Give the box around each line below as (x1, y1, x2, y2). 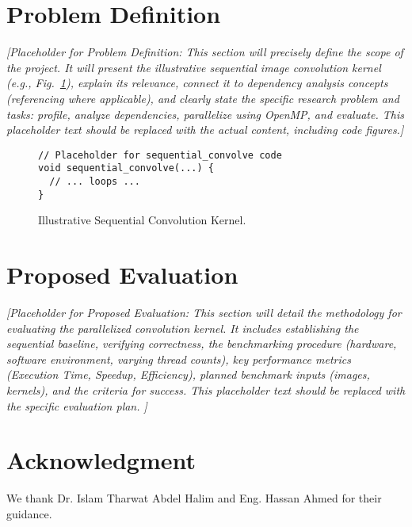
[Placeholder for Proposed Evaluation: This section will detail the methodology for (6, 304, 402, 321)
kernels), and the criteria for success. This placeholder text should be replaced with (6, 382, 406, 398)
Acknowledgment (6, 444, 196, 476)
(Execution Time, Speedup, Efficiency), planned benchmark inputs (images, (6, 366, 370, 383)
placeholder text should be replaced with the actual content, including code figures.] (6, 121, 404, 138)
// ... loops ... (49, 176, 140, 187)
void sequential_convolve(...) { (38, 162, 214, 174)
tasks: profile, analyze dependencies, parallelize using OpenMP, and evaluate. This (6, 105, 404, 122)
